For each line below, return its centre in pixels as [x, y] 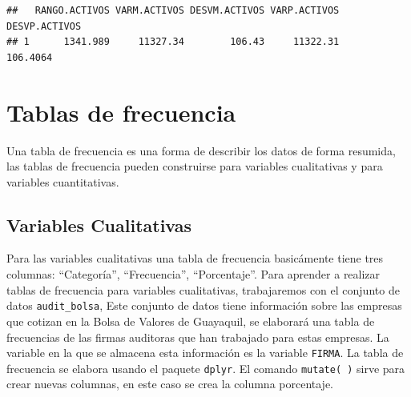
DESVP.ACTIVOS [44, 26]
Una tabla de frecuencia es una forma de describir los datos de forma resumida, [201, 150]
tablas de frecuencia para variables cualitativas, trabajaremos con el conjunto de [203, 289]
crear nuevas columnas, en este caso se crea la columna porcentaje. [170, 384]
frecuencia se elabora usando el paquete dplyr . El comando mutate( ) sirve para [206, 368]
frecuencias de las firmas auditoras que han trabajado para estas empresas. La [198, 337]
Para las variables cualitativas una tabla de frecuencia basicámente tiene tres [195, 258]
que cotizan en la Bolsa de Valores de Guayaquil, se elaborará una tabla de [191, 321]
